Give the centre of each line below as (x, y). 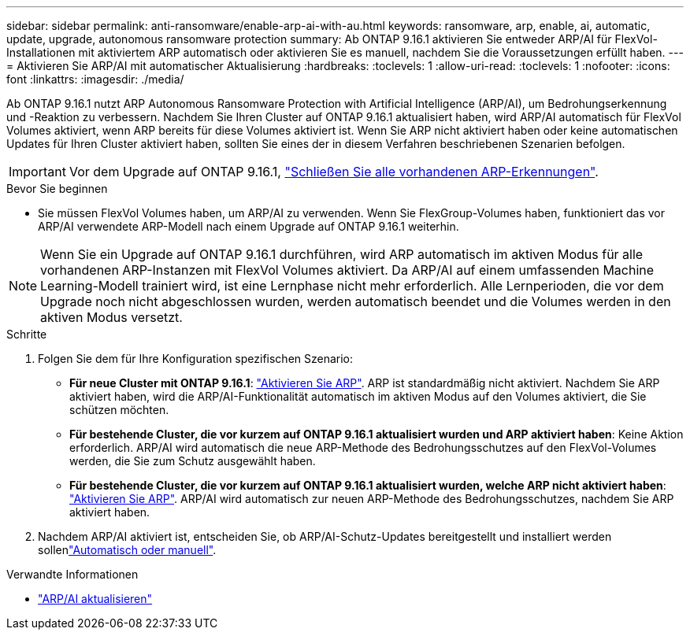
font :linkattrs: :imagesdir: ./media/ (95, 79)
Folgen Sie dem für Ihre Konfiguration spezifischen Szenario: (196, 359)
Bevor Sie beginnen (57, 189)
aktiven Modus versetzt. (111, 317)
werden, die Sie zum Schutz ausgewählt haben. (193, 461)
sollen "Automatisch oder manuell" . (127, 550)
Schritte (27, 334)
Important (37, 172)
